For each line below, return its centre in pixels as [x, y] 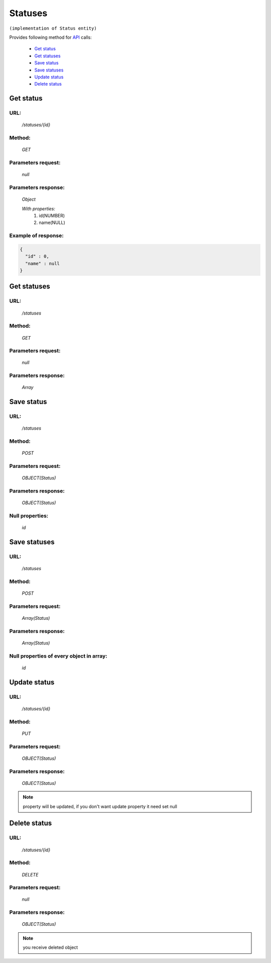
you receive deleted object [50, 947]
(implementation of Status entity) [53, 28]
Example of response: [36, 235]
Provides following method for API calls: [51, 37]
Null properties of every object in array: [58, 656]
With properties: [38, 208]
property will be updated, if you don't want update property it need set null [100, 806]
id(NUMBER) [52, 215]
